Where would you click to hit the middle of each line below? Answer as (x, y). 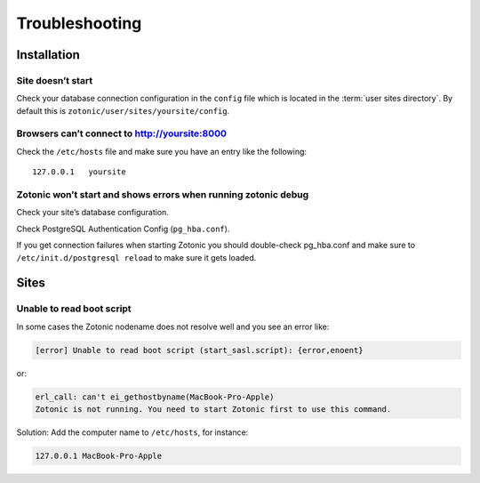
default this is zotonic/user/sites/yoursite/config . (123, 110)
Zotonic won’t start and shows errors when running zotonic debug (163, 194)
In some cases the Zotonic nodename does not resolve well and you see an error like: (173, 326)
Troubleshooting (79, 23)
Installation (48, 55)
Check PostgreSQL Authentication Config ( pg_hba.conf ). (123, 229)
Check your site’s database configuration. (92, 213)
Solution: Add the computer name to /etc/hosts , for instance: (132, 432)
